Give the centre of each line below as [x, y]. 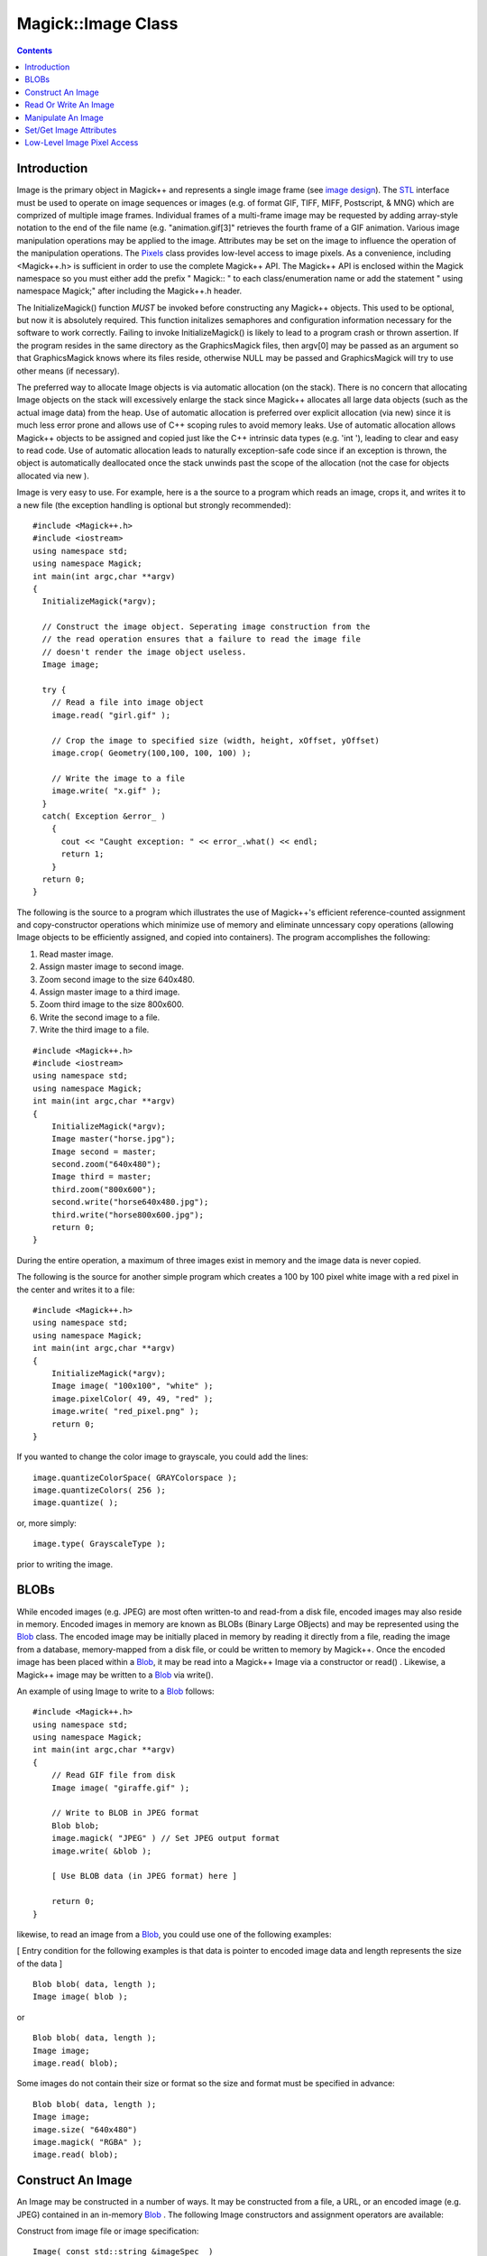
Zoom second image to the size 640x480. [117, 979]
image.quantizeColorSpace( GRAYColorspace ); [135, 1477]
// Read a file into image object [128, 703]
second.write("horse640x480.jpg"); [130, 1202]
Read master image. [77, 954]
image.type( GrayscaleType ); [100, 1544]
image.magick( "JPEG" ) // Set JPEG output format [165, 1838]
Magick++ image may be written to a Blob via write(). [115, 1675]
